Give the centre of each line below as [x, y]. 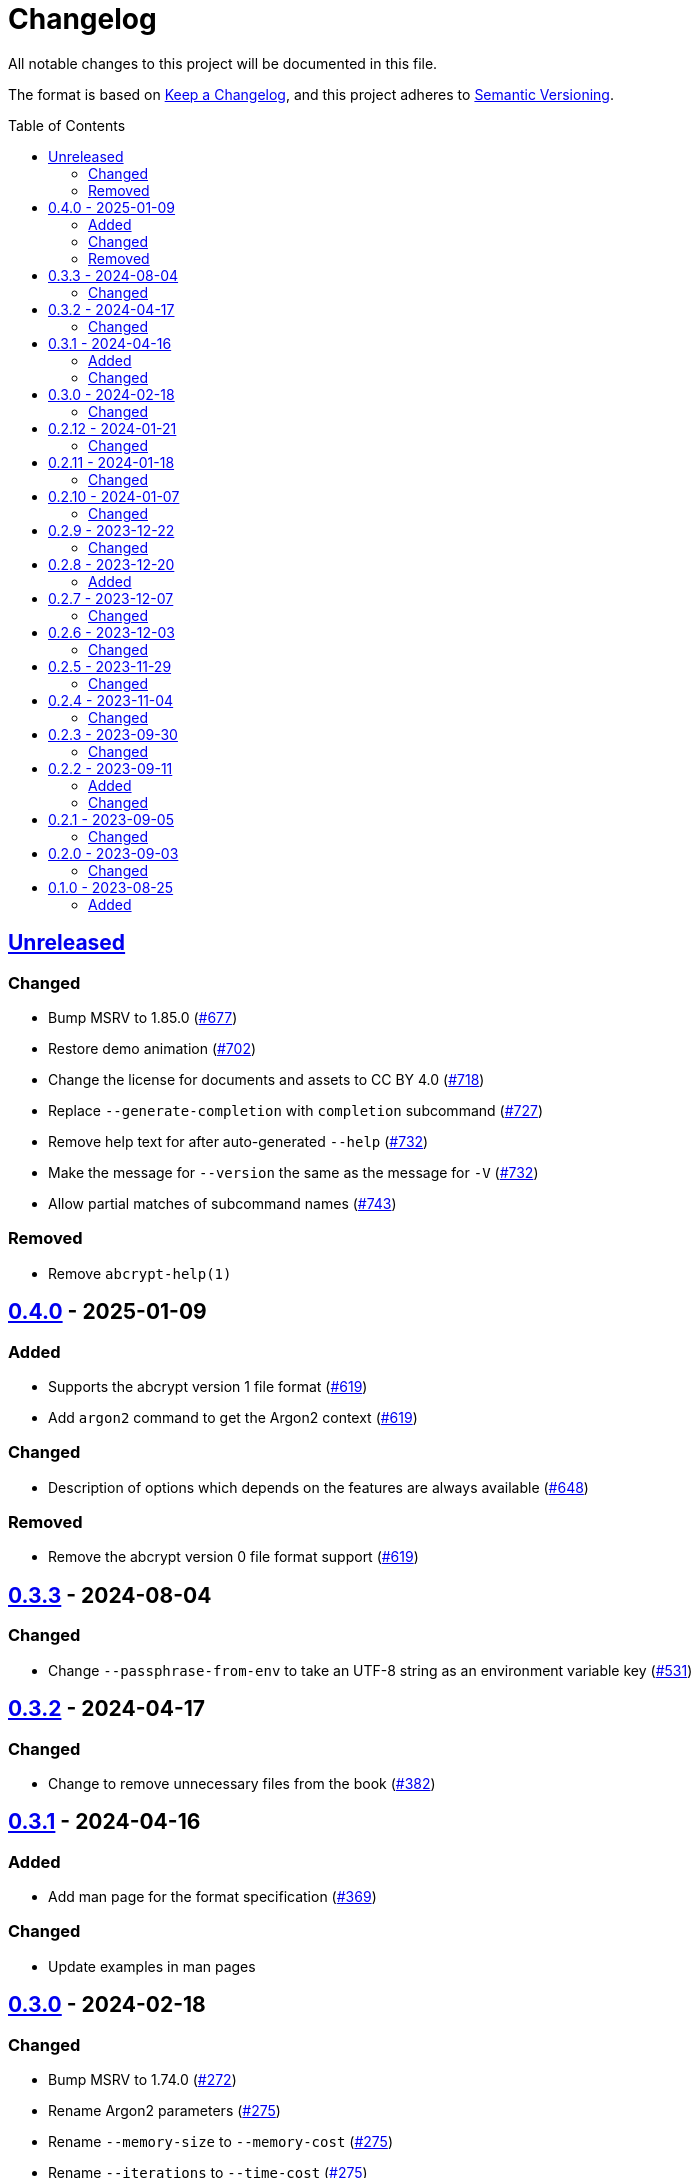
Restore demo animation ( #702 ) [152, 1048]
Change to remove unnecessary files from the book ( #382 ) [242, 1783]
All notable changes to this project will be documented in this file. [223, 63]
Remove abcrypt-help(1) [140, 1273]
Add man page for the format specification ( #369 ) [212, 1897]
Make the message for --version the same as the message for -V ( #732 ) [293, 1172]
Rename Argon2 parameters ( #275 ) [164, 2111]
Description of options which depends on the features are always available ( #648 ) [318, 1487]
